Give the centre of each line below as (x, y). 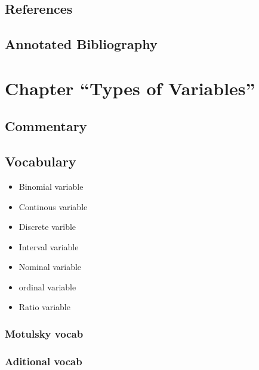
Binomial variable (51, 186)
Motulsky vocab (44, 333)
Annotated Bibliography (81, 44)
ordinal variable (47, 286)
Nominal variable (50, 267)
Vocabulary (41, 161)
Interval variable (49, 246)
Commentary (46, 126)
